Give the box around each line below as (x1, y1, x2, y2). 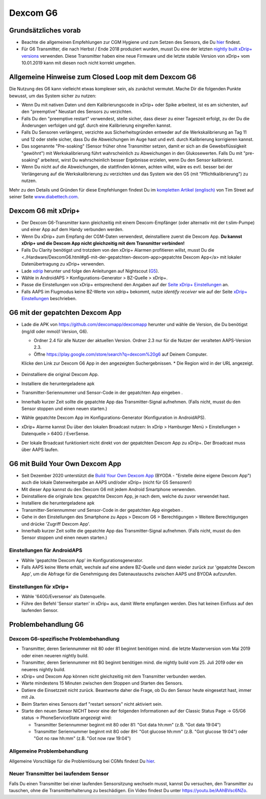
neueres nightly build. (21, 666, 66, 672)
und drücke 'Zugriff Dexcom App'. (21, 521, 91, 527)
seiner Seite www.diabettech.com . (9, 194, 79, 199)
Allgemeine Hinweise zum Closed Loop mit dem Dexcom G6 (9, 73, 197, 81)
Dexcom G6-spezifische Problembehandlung (9, 636, 120, 643)
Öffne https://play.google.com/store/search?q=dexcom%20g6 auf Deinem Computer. (33, 351, 208, 357)
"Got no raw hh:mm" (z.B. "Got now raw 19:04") (33, 735, 131, 741)
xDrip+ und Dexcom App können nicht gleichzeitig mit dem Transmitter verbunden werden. (21, 673, 206, 679)
